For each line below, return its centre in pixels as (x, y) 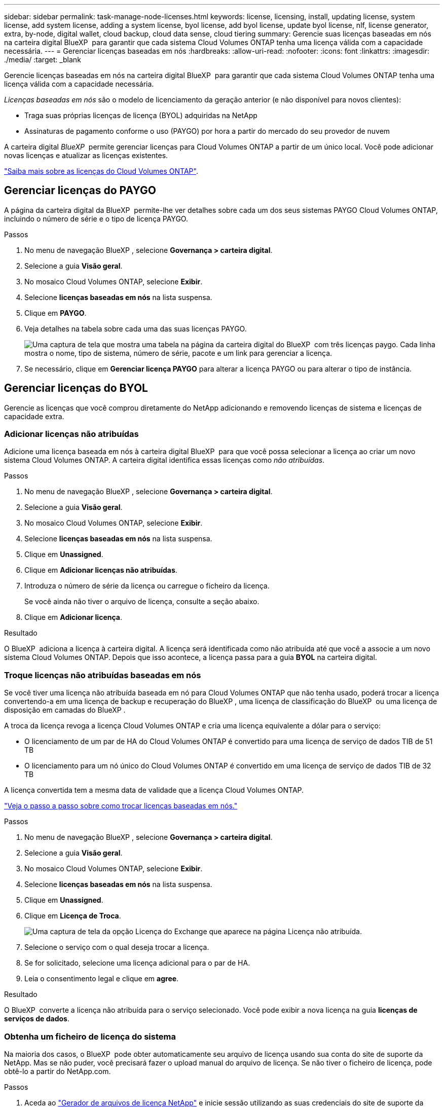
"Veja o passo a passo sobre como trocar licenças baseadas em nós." (121, 806)
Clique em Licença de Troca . (73, 916)
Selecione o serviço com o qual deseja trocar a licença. (117, 947)
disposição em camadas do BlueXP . (65, 710)
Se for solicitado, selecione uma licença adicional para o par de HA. (137, 963)
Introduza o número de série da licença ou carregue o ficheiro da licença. (147, 586)
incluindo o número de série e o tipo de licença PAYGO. (96, 218)
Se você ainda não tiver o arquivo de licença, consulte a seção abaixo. (142, 602)
